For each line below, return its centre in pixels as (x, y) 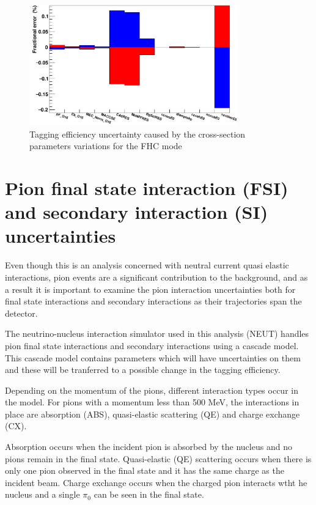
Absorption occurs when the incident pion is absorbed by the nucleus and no (149, 447)
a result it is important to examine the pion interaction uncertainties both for (150, 289)
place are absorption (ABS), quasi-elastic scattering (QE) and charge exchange (152, 414)
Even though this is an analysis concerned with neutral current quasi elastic (147, 265)
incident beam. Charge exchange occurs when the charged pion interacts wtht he (156, 482)
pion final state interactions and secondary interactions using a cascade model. (152, 345)
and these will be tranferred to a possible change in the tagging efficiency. (143, 370)
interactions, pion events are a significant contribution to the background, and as (156, 277)
